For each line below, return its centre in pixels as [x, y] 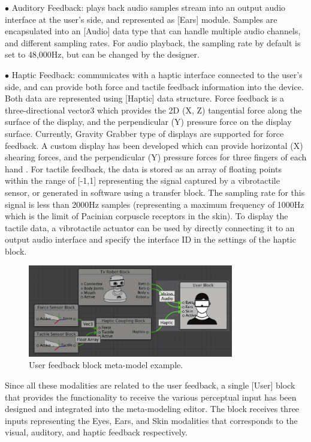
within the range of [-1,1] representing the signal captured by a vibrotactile [142, 180]
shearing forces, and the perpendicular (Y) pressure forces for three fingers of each [156, 157]
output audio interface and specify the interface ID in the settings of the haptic [150, 239]
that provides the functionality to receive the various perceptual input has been [151, 397]
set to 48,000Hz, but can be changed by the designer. [102, 54]
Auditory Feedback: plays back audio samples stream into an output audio [149, 7]
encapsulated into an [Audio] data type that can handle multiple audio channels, [153, 31]
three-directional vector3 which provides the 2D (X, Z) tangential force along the [153, 110]
